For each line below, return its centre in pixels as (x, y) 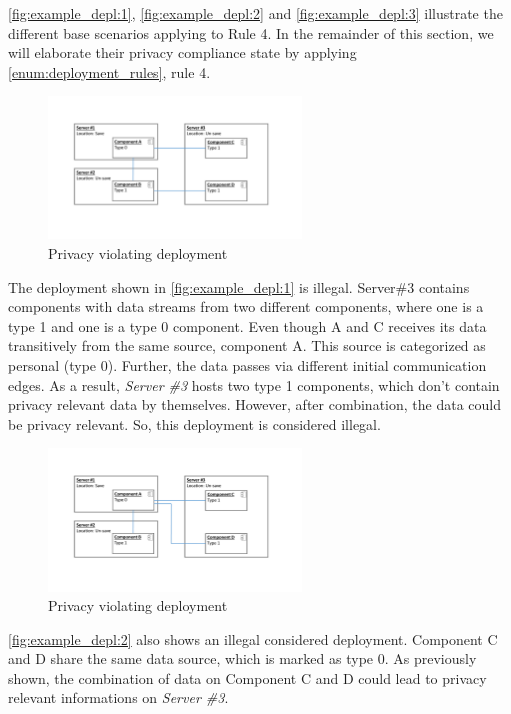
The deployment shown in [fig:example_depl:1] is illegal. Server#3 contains (239, 286)
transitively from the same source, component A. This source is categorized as (247, 345)
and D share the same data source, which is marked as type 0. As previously (242, 658)
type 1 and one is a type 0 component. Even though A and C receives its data (247, 325)
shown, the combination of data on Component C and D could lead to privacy (247, 677)
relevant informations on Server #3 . (118, 697)
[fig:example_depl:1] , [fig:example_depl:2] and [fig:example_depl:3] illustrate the (255, 13)
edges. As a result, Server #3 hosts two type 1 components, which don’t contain (254, 384)
